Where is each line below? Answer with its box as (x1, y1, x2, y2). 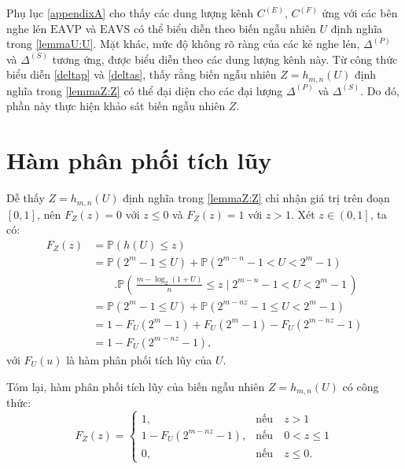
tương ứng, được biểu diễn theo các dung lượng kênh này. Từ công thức (52, 50, 398, 67)
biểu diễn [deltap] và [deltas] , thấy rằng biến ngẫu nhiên (6, 66, 277, 83)
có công (342, 378, 379, 394)
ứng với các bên (322, 5, 398, 20)
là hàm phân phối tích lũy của (66, 351, 212, 367)
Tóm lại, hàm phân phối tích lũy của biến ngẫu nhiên (6, 378, 265, 394)
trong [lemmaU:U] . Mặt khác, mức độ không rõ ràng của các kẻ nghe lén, (6, 35, 360, 52)
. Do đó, (360, 82, 399, 98)
